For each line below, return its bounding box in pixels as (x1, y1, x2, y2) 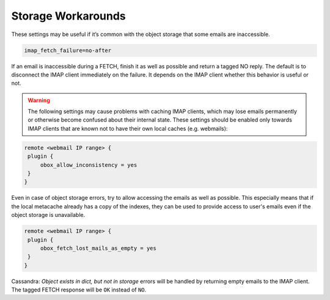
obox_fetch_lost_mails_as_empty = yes (40, 244, 157, 252)
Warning (28, 97, 50, 104)
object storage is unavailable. (11, 211, 86, 219)
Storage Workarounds (11, 9, 127, 23)
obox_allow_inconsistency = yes (40, 161, 137, 168)
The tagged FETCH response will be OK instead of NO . (11, 286, 147, 293)
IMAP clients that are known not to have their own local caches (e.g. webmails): (28, 125, 228, 132)
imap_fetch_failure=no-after (24, 46, 112, 54)
